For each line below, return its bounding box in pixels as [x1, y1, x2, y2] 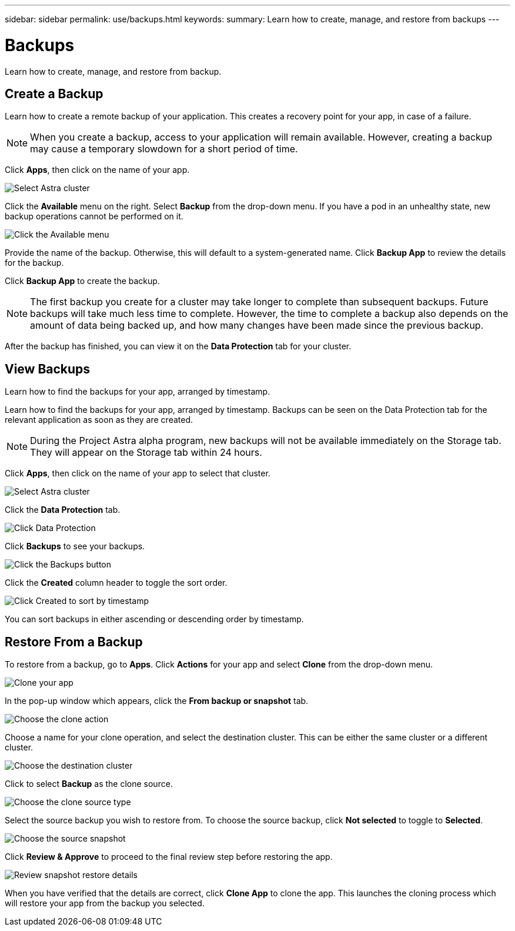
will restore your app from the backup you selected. [5, 898, 205, 909]
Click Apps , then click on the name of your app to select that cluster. [5, 468, 270, 479]
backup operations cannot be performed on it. [5, 211, 183, 222]
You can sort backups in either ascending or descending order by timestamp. [5, 614, 304, 625]
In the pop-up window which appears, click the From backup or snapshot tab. [5, 696, 309, 706]
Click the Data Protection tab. [5, 505, 121, 515]
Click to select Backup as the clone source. [5, 779, 173, 789]
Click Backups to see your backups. [5, 541, 145, 552]
